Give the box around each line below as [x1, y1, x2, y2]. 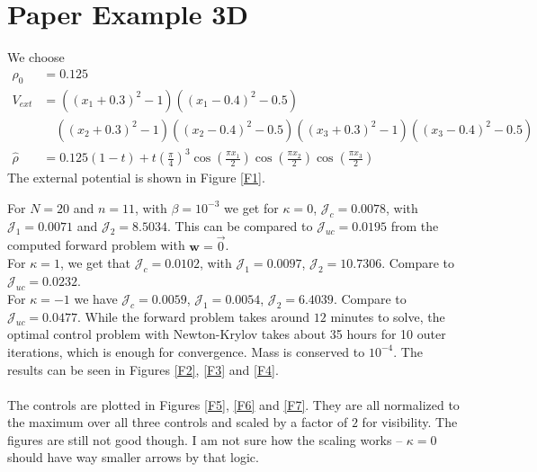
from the [390, 216, 439, 235]
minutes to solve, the [330, 307, 445, 325]
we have [74, 289, 118, 307]
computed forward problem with [7, 236, 185, 254]
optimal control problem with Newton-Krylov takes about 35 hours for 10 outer [7, 325, 446, 343]
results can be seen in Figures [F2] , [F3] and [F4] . [7, 360, 279, 378]
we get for [224, 198, 279, 217]
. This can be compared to [166, 216, 313, 235]
